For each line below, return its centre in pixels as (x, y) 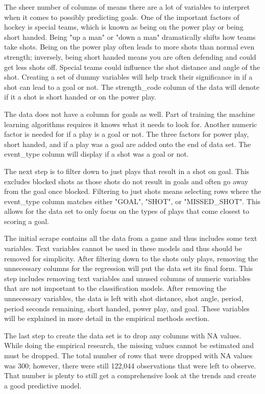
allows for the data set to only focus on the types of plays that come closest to (127, 211)
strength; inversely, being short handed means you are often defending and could (130, 56)
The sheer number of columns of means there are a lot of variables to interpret (127, 7)
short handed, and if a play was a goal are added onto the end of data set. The (128, 144)
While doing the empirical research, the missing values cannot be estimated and (129, 345)
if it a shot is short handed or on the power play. (80, 97)
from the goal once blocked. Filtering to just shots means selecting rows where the (133, 191)
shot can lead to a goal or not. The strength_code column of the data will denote (132, 87)
